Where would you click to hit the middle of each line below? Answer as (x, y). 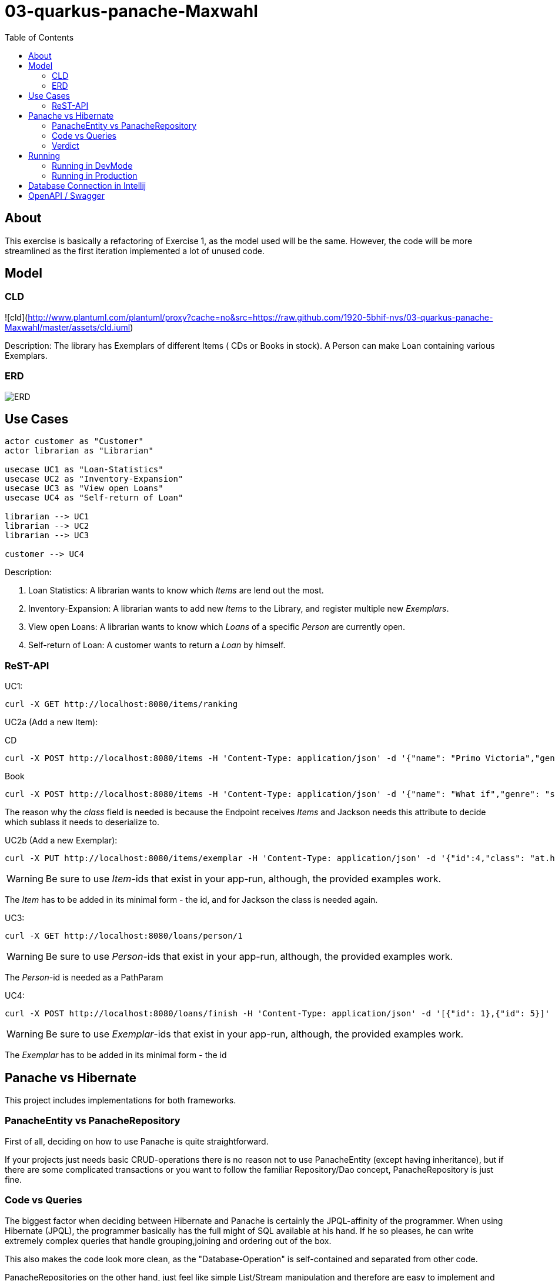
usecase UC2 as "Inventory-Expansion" (94, 479)
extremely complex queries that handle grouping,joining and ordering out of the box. (168, 1240)
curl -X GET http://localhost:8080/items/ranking (121, 704)
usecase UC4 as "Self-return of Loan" (94, 498)
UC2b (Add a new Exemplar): (61, 840)
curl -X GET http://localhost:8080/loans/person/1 (124, 936)
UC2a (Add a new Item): (51, 722)
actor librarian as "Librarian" (79, 451)
